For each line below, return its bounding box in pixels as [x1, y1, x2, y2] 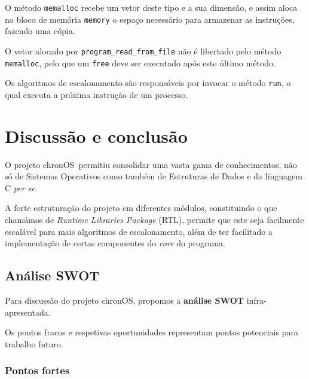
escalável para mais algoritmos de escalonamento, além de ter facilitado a [5, 225, 273, 237]
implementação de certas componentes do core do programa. [5, 237, 225, 249]
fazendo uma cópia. [5, 25, 75, 37]
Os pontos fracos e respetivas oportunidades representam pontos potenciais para [5, 326, 298, 338]
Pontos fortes [5, 363, 70, 378]
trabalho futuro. [5, 337, 63, 350]
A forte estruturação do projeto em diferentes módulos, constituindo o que [5, 201, 277, 214]
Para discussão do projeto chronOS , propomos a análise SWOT [5, 294, 244, 306]
